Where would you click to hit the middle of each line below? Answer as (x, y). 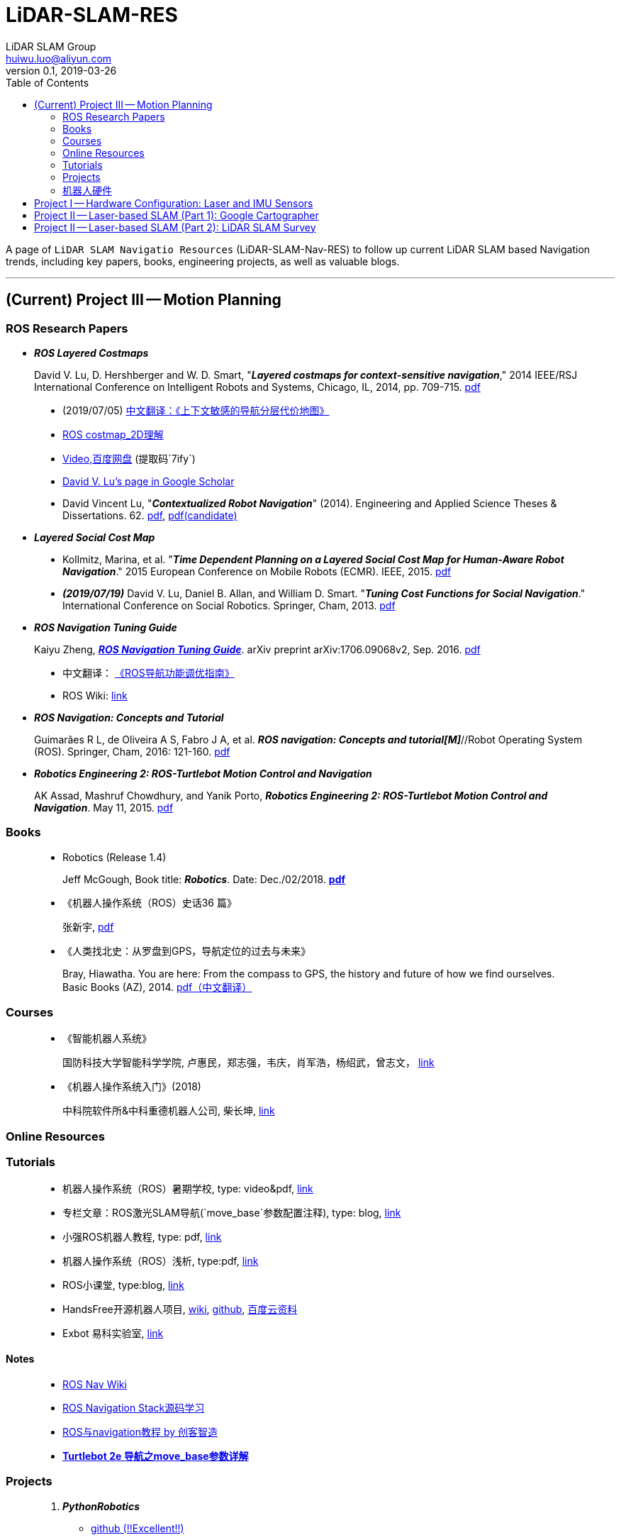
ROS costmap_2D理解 (113, 434)
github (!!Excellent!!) (138, 1528)
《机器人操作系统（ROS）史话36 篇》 (150, 902)
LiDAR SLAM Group (51, 46)
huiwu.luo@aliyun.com (59, 58)
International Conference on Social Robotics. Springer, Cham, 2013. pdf (229, 605)
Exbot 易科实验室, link (113, 1333)
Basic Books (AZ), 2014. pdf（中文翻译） (157, 987)
